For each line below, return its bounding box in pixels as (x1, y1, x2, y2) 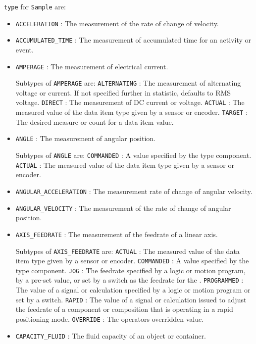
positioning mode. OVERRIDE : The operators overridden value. (15, 313, 204, 324)
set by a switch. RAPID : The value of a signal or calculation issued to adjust (15, 294, 247, 304)
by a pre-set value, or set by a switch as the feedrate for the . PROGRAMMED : (15, 275, 244, 285)
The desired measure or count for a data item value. (15, 116, 174, 127)
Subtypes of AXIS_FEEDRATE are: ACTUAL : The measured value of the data (15, 246, 240, 256)
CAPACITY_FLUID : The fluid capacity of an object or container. (15, 330, 206, 341)
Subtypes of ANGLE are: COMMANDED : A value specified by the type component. (15, 150, 252, 160)
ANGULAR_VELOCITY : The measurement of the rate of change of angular (15, 202, 231, 213)
